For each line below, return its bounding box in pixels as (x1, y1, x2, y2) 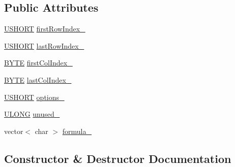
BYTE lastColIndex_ (4, 74, 72, 85)
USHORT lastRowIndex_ (4, 40, 84, 51)
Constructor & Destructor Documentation (4, 150, 231, 166)
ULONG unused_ (4, 109, 60, 119)
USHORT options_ (4, 91, 65, 102)
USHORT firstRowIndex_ (4, 23, 85, 34)
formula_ (62, 125, 92, 136)
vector (4, 125, 23, 136)
